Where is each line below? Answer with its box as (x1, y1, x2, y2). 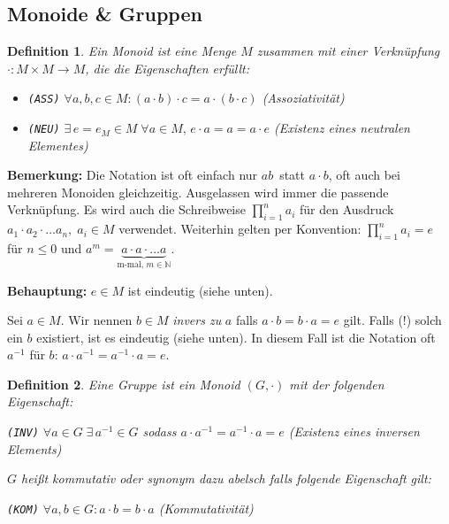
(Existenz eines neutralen (274, 119, 410, 137)
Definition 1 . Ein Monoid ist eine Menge (7, 42, 237, 60)
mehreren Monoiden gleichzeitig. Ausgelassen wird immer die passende (7, 182, 389, 201)
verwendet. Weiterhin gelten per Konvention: (118, 220, 361, 238)
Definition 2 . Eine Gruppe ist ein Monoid (7, 374, 240, 393)
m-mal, (117, 259, 144, 269)
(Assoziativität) (262, 89, 345, 107)
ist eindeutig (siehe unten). (127, 281, 273, 299)
